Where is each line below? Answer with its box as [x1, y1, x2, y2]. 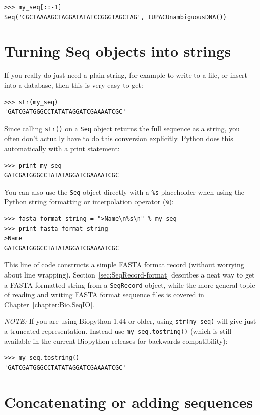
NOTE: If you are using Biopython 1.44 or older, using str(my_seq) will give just [4, 316, 256, 326]
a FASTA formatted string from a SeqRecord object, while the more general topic [4, 279, 255, 290]
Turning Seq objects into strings [4, 41, 231, 61]
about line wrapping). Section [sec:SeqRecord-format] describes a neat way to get [4, 269, 255, 280]
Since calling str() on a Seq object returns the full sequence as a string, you [4, 123, 240, 133]
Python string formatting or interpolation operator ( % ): [4, 196, 174, 207]
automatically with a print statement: [4, 143, 120, 153]
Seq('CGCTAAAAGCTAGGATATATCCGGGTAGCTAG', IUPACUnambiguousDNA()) [4, 13, 227, 21]
